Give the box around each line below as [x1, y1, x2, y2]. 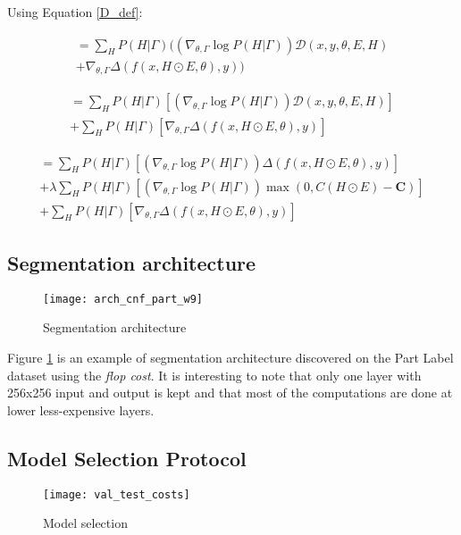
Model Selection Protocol [7, 444, 247, 472]
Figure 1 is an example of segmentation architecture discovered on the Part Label [7, 348, 454, 367]
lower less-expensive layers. [7, 400, 155, 419]
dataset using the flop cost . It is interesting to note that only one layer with [7, 365, 422, 384]
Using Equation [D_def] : [7, 3, 143, 21]
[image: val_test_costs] [43, 488, 190, 501]
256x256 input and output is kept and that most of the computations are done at [7, 383, 453, 402]
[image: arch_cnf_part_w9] [43, 292, 203, 305]
